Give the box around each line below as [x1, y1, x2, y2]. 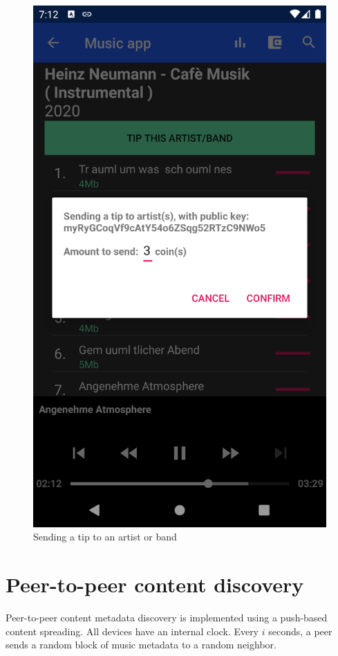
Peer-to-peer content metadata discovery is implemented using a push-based [6, 610, 328, 625]
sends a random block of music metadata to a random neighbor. [6, 637, 276, 652]
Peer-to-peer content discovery [6, 570, 304, 599]
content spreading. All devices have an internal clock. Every [6, 623, 259, 638]
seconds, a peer [268, 623, 332, 638]
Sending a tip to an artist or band [33, 529, 177, 544]
